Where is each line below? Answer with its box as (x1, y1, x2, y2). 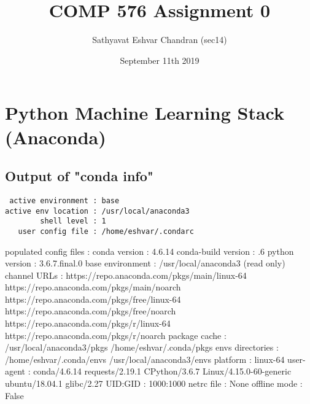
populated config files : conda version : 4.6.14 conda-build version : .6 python (5, 244, 294, 257)
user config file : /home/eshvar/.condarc (18, 227, 194, 236)
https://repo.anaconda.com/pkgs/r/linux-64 (5, 317, 171, 330)
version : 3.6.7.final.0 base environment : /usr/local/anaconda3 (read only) (5, 257, 285, 270)
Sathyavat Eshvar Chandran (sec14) (92, 33, 227, 46)
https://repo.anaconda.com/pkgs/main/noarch (5, 281, 181, 293)
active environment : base (9, 196, 120, 205)
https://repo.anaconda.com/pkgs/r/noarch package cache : (5, 328, 227, 341)
